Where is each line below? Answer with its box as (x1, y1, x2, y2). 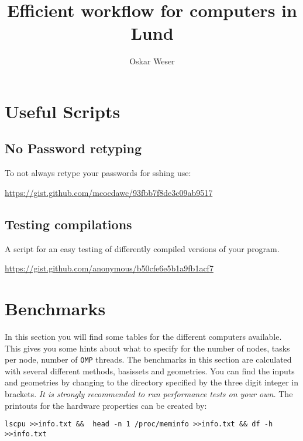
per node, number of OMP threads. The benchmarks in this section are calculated (5, 353, 292, 366)
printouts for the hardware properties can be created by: (5, 399, 207, 411)
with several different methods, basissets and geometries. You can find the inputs (5, 364, 295, 377)
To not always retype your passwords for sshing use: (5, 167, 191, 179)
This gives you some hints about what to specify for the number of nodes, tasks (5, 342, 290, 354)
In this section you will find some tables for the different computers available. (5, 330, 282, 342)
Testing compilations (5, 215, 132, 233)
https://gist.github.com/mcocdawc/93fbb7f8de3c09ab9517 (5, 186, 213, 198)
